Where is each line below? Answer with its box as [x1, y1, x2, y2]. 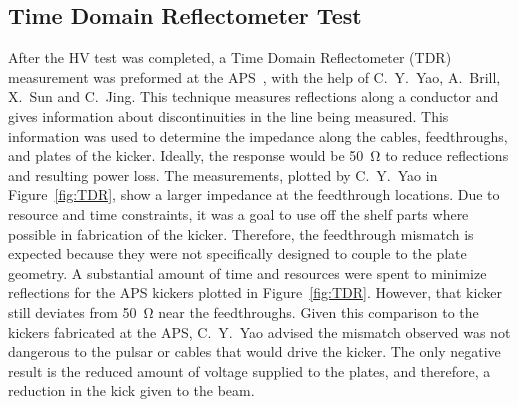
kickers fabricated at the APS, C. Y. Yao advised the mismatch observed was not [8, 321, 511, 342]
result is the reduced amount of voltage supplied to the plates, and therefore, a [8, 360, 491, 381]
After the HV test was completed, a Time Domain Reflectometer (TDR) [8, 47, 452, 68]
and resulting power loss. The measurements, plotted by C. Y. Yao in [8, 164, 438, 185]
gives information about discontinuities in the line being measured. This [8, 105, 449, 126]
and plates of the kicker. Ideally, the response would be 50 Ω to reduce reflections [8, 145, 509, 166]
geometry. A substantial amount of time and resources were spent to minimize [8, 262, 487, 283]
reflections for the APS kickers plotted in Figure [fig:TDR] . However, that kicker [8, 282, 502, 303]
